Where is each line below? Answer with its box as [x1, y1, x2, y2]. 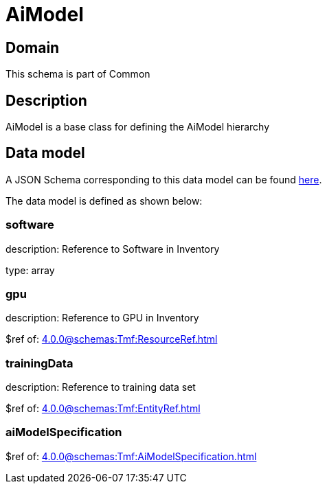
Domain [5, 38, 60, 56]
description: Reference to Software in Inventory [5, 242, 220, 255]
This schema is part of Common [5, 68, 150, 80]
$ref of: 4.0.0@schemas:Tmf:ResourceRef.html [5, 333, 218, 345]
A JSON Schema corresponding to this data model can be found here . [5, 173, 322, 185]
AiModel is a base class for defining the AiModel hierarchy [5, 121, 270, 133]
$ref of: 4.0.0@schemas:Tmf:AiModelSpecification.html [5, 450, 257, 462]
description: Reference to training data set [5, 381, 196, 394]
